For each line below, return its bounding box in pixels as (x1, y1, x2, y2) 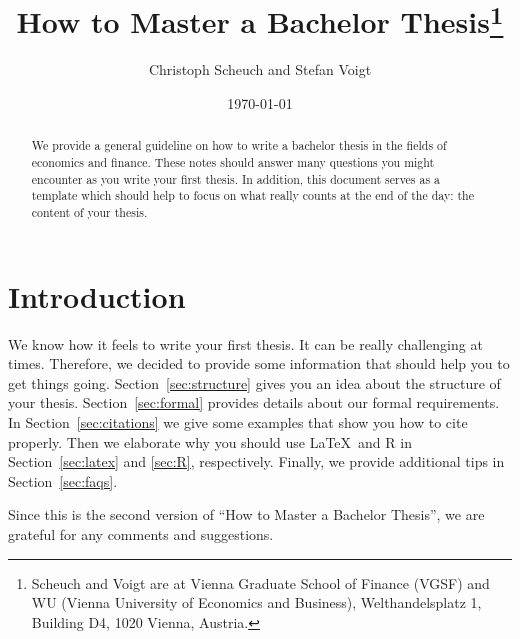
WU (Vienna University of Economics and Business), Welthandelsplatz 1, (31, 592, 482, 613)
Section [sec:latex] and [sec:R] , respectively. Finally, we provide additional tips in (8, 451, 505, 472)
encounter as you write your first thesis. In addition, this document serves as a (31, 170, 441, 187)
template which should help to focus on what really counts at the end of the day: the (31, 187, 474, 204)
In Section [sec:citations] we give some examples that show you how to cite (8, 412, 468, 433)
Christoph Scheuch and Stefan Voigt (148, 59, 372, 80)
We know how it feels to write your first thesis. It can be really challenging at (8, 333, 483, 354)
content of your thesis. (31, 204, 148, 221)
